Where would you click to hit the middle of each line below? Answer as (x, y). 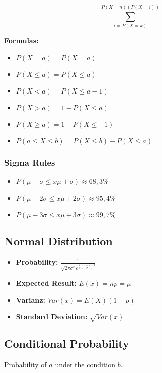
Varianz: (30, 299)
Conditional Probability (67, 344)
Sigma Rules (30, 162)
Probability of (25, 365)
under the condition (85, 365)
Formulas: (21, 40)
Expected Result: (46, 283)
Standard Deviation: (52, 316)
